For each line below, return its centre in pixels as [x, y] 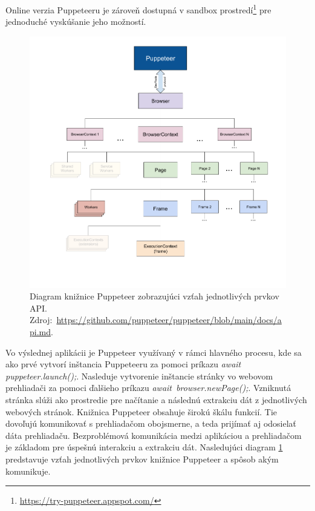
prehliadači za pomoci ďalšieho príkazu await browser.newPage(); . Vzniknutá [148, 388]
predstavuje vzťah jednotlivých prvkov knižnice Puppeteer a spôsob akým [142, 459]
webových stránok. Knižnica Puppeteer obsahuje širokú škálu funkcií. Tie [141, 411]
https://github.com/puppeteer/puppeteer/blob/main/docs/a [169, 320]
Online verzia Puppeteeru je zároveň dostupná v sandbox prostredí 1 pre [138, 9]
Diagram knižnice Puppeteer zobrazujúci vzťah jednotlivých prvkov [154, 296]
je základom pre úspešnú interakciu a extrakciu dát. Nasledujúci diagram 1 [144, 447]
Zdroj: [41, 320]
